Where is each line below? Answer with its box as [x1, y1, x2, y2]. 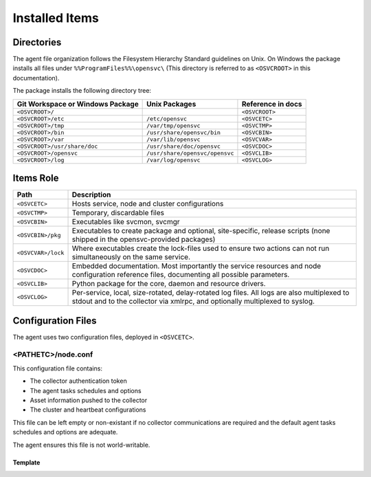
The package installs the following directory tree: [12, 87, 151, 95]
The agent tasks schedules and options [30, 386, 142, 395]
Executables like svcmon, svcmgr [71, 217, 180, 227]
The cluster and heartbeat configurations [30, 406, 146, 414]
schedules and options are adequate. [12, 428, 118, 436]
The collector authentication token [30, 377, 127, 385]
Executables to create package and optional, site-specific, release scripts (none [71, 226, 330, 236]
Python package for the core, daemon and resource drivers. [71, 279, 266, 289]
